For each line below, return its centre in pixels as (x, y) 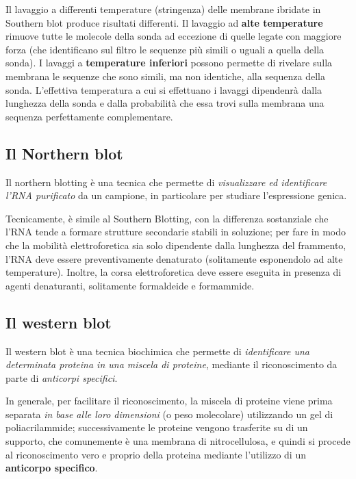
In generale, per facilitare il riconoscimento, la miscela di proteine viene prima (169, 401)
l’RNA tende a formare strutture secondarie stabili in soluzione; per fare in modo (176, 232)
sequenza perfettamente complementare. (89, 116)
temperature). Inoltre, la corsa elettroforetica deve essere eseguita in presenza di (174, 272)
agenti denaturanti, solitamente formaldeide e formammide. (130, 285)
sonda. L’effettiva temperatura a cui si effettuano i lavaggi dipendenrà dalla (164, 89)
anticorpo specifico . (52, 468)
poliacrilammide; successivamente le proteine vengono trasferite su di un (157, 427)
